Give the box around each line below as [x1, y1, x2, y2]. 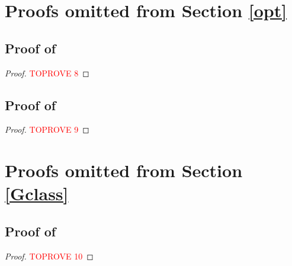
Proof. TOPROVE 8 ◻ [5, 66, 89, 79]
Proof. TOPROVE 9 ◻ [5, 123, 89, 136]
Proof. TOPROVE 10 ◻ [5, 249, 94, 262]
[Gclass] [5, 181, 69, 206]
